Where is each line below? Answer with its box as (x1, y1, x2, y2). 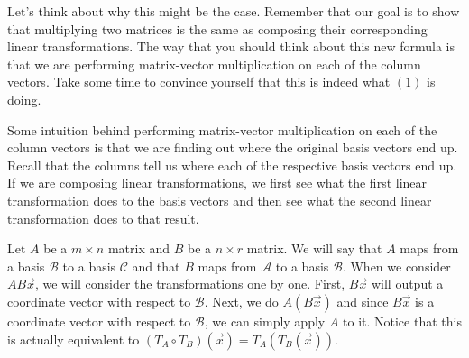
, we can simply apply (204, 311, 326, 330)
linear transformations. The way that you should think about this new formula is (7, 37, 455, 56)
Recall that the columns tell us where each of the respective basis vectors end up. (7, 155, 457, 174)
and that (132, 256, 180, 275)
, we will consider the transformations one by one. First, (34, 274, 345, 293)
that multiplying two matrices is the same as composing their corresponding (7, 19, 428, 38)
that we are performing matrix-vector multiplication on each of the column (7, 54, 421, 73)
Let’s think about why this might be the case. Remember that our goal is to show (7, 2, 460, 20)
